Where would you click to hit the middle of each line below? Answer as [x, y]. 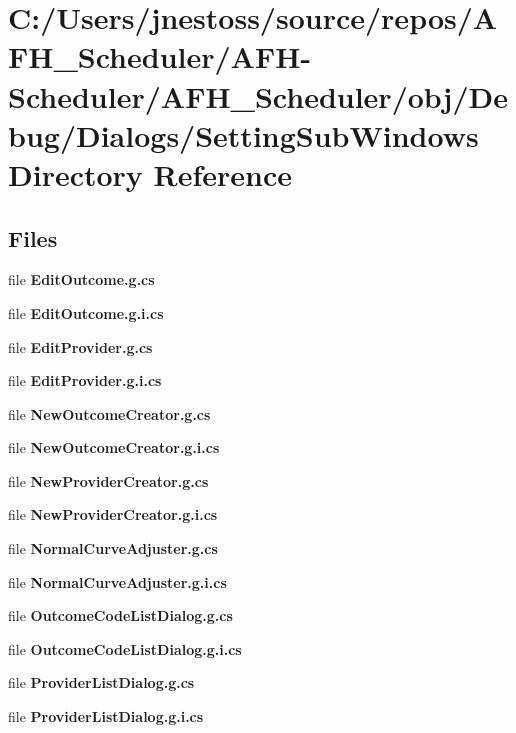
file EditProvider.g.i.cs [85, 380]
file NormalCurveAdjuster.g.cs [113, 548]
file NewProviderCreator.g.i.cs [113, 514]
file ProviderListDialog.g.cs [101, 682]
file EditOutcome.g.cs [81, 279]
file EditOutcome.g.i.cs [86, 312]
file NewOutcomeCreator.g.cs [109, 413]
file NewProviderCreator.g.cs [108, 480]
